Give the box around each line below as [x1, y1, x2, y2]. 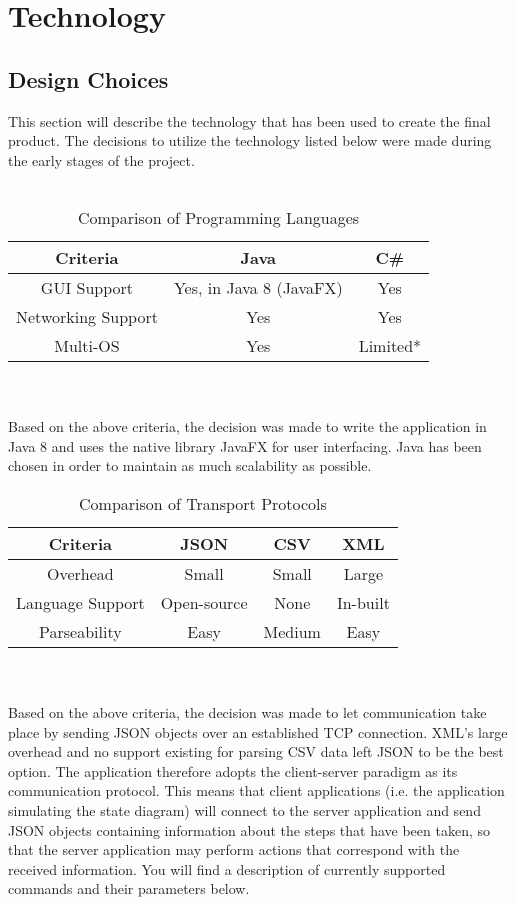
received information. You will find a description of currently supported [8, 858, 446, 879]
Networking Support [16, 304, 158, 328]
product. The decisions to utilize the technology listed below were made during [8, 130, 492, 151]
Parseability [39, 619, 122, 643]
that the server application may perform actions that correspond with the [8, 839, 460, 860]
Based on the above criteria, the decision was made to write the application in [8, 416, 487, 437]
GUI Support [40, 275, 134, 299]
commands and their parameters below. [8, 878, 250, 899]
